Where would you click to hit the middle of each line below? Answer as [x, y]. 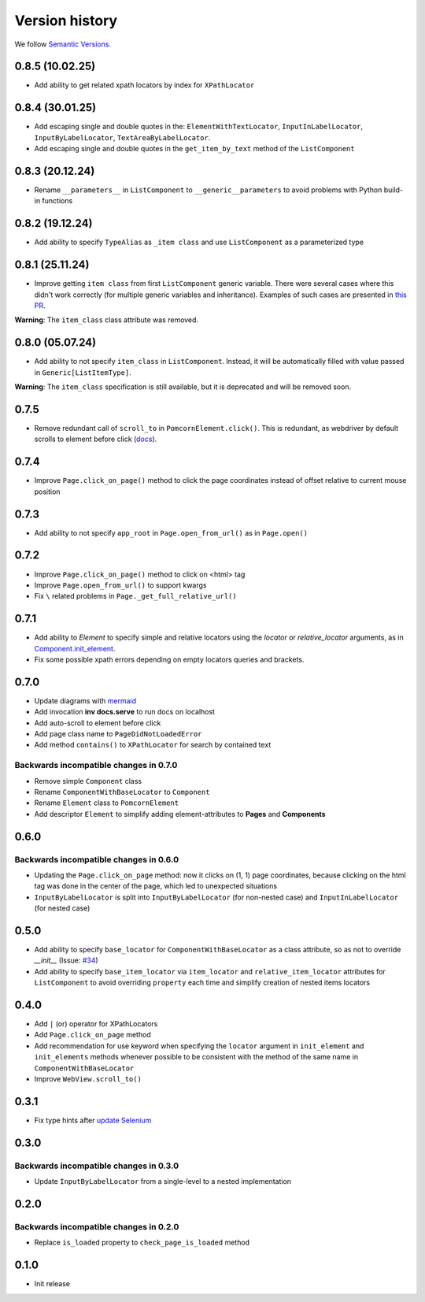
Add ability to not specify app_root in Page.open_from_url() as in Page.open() [171, 532]
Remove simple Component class [88, 781]
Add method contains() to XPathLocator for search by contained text [153, 745]
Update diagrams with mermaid [85, 700]
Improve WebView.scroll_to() [88, 1079]
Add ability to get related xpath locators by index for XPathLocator [144, 85]
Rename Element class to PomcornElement [107, 803]
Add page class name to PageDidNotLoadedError [118, 734]
